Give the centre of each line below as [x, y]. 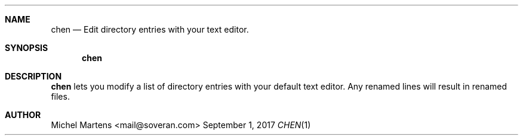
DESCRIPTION [33, 76]
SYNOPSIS [27, 48]
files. [60, 96]
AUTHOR [23, 115]
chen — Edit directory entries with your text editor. [150, 29]
